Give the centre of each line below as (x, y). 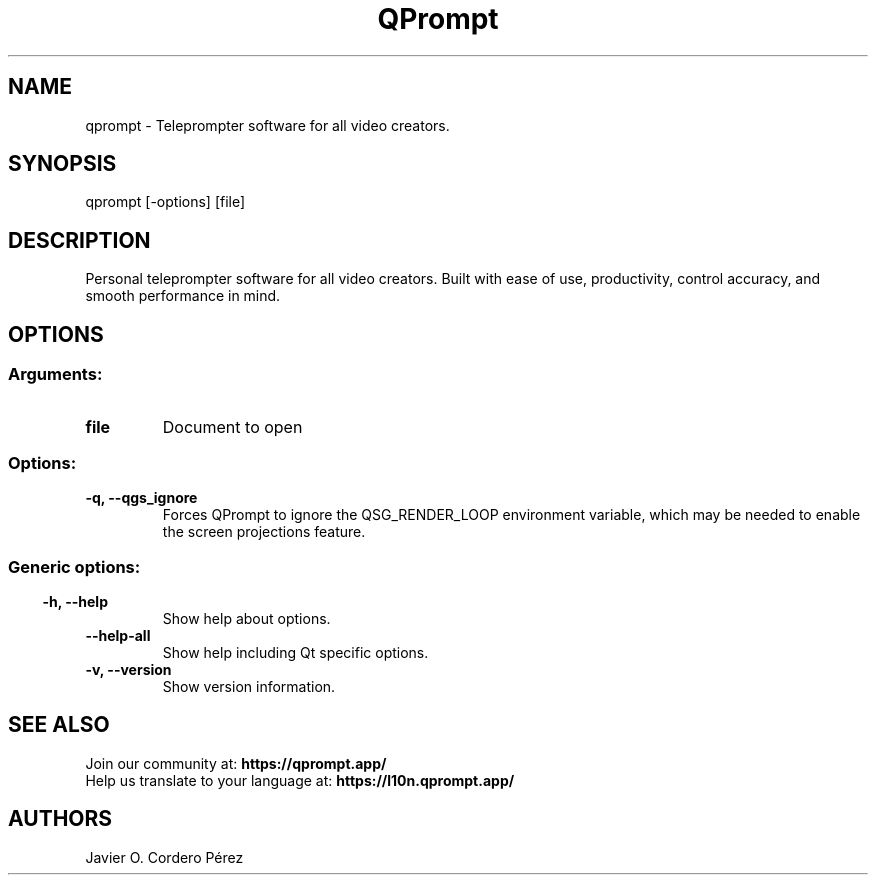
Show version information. (249, 686)
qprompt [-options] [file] (165, 202)
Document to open (232, 426)
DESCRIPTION (79, 240)
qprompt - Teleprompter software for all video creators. (267, 125)
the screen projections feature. (264, 532)
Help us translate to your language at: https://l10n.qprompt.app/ (300, 780)
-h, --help (75, 601)
